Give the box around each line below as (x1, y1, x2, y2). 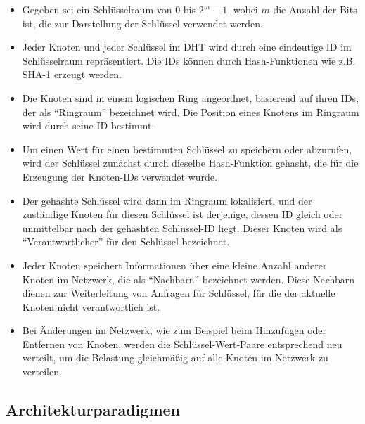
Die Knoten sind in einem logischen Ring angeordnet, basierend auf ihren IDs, (22, 90, 359, 105)
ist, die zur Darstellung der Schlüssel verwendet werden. (22, 15, 263, 30)
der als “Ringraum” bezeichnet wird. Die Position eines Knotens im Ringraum (22, 104, 359, 119)
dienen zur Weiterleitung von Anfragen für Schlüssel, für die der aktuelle (22, 285, 335, 300)
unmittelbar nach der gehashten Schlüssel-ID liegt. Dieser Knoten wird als (22, 220, 342, 235)
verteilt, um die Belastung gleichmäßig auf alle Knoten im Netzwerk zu (22, 350, 328, 365)
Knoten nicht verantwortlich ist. (22, 299, 160, 314)
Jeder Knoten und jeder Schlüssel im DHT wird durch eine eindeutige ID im (22, 39, 352, 54)
